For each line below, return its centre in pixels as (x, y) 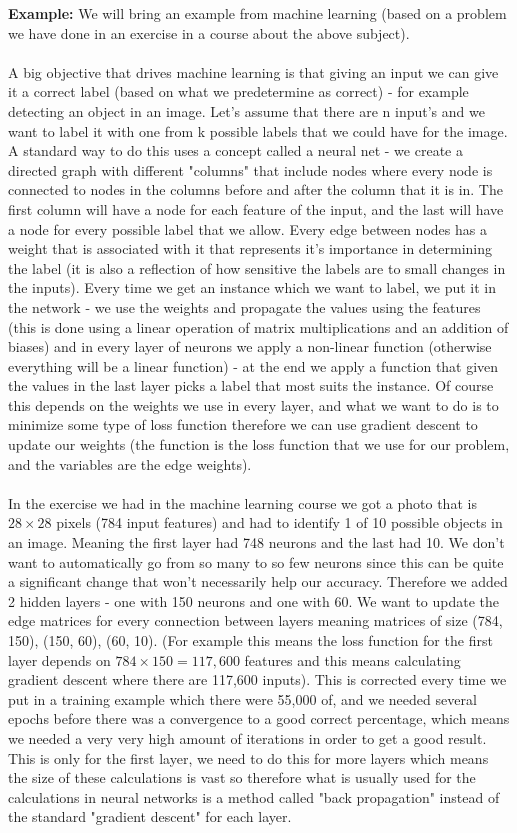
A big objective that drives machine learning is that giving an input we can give (253, 71)
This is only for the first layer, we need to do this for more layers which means (248, 757)
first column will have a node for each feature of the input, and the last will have (256, 208)
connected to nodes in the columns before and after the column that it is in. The (255, 189)
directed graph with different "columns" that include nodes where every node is (250, 169)
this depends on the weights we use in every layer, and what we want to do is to (253, 404)
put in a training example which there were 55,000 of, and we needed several (242, 698)
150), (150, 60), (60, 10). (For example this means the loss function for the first (250, 640)
